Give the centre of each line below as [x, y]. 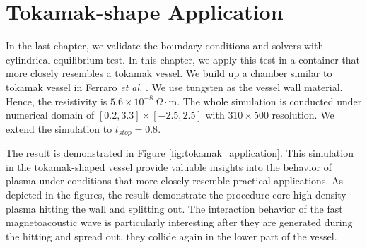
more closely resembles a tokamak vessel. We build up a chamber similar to [169, 73]
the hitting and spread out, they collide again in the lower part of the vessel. [171, 236]
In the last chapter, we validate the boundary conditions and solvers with [165, 46]
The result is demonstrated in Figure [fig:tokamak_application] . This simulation [180, 153]
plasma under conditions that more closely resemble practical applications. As [174, 181]
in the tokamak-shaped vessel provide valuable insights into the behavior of [169, 166]
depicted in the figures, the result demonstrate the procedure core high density [176, 194]
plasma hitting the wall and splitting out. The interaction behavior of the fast [174, 208]
